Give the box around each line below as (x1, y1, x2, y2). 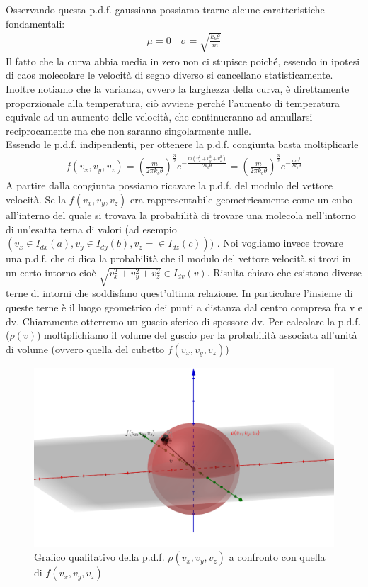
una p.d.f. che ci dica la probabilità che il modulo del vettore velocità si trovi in (6, 251, 351, 266)
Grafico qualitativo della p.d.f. (34, 549, 165, 564)
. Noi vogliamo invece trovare (217, 235, 343, 250)
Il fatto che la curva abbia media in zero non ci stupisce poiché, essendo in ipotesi (6, 53, 360, 68)
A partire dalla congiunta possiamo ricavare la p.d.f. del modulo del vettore (6, 178, 333, 193)
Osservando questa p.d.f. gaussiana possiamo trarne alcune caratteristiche (6, 2, 325, 16)
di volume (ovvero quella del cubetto (6, 341, 165, 356)
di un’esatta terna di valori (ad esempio (6, 221, 177, 236)
